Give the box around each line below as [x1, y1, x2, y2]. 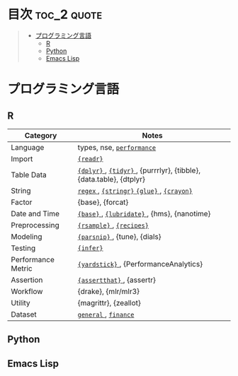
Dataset [11, 309, 37, 319]
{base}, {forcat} [77, 197, 129, 207]
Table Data [11, 170, 47, 180]
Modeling [11, 231, 42, 241]
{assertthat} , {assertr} [77, 275, 157, 285]
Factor [11, 197, 33, 207]
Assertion [11, 275, 43, 285]
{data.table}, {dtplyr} [77, 174, 146, 184]
